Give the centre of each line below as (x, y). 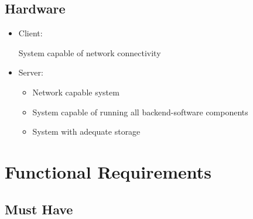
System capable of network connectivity (90, 52)
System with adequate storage (86, 131)
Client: (30, 33)
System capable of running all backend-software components (140, 112)
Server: (31, 72)
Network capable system (76, 92)
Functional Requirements (108, 171)
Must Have (39, 209)
